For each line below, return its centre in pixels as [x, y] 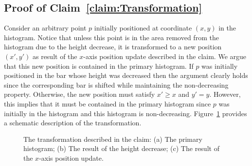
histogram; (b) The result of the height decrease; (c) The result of [121, 148]
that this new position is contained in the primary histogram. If [99, 66]
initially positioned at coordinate [143, 28]
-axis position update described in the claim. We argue [165, 56]
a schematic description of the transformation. [73, 123]
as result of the [55, 56]
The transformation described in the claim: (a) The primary [113, 139]
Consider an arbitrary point [45, 28]
